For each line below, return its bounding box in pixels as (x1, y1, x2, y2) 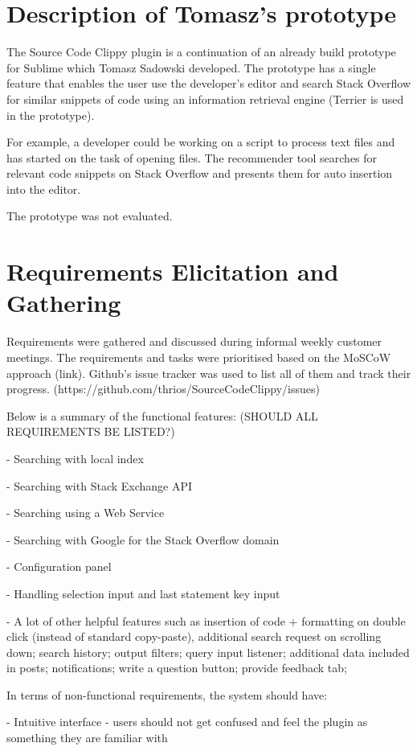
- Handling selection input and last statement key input (6, 585, 280, 601)
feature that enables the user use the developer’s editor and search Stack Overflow (6, 75, 411, 92)
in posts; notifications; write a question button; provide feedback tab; (6, 659, 347, 676)
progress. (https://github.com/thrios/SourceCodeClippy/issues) (6, 380, 321, 397)
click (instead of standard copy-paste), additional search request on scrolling (6, 628, 382, 645)
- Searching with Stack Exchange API (6, 477, 193, 494)
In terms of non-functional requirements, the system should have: (6, 686, 328, 703)
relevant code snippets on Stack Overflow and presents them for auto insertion (6, 165, 393, 182)
